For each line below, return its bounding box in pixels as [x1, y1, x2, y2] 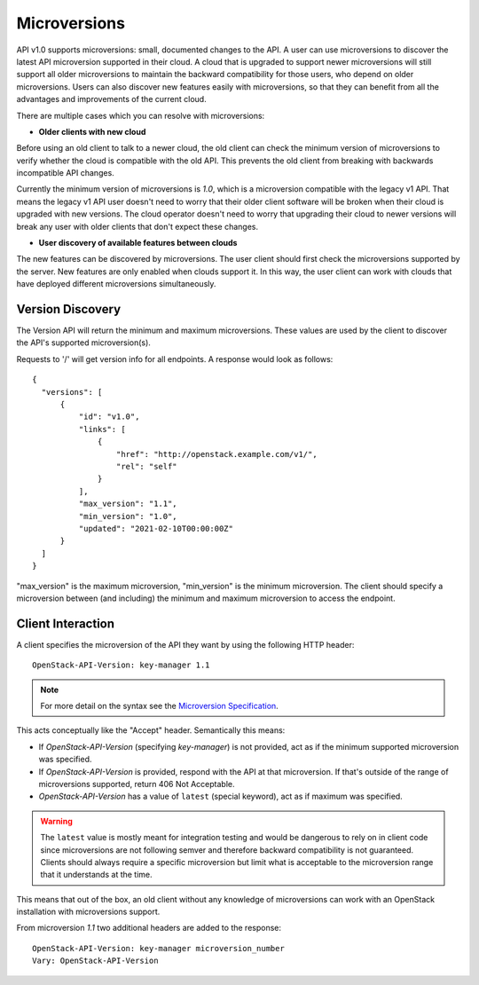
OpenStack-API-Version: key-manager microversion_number [32, 943, 286, 953]
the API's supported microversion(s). [16, 337, 151, 348]
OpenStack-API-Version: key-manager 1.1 [32, 660, 210, 670]
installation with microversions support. [16, 906, 161, 918]
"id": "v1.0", [78, 412, 140, 422]
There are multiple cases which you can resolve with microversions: [16, 110, 265, 121]
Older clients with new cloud [38, 126, 146, 137]
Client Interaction [16, 616, 115, 631]
